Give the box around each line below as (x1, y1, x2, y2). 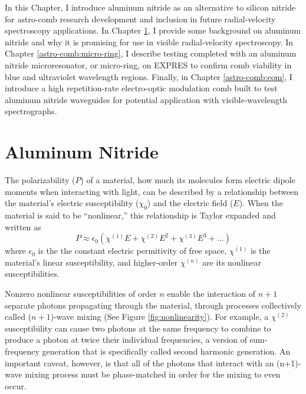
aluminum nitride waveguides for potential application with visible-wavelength (5, 93, 287, 105)
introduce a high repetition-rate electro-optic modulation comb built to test (5, 82, 278, 94)
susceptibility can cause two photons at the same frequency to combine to (5, 322, 271, 334)
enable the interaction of (167, 287, 255, 300)
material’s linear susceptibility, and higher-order (5, 256, 178, 268)
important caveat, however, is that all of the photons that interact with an (5, 356, 274, 369)
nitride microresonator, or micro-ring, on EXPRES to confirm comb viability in (5, 58, 292, 71)
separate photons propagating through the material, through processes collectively (5, 299, 302, 311)
